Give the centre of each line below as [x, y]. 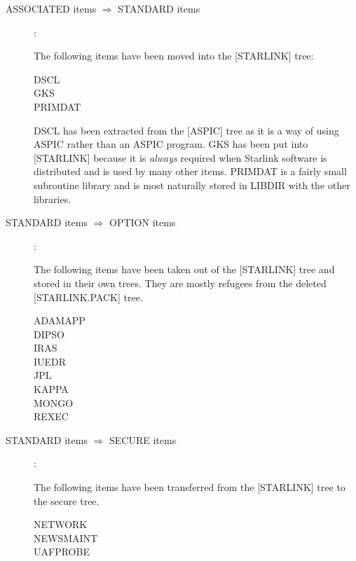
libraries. [53, 199]
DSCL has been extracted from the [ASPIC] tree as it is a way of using [186, 130]
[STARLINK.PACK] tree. [88, 297]
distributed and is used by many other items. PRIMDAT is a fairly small [190, 171]
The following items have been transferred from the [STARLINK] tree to [190, 487]
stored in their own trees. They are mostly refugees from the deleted [180, 283]
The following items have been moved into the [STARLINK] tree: [174, 56]
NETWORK [61, 524]
